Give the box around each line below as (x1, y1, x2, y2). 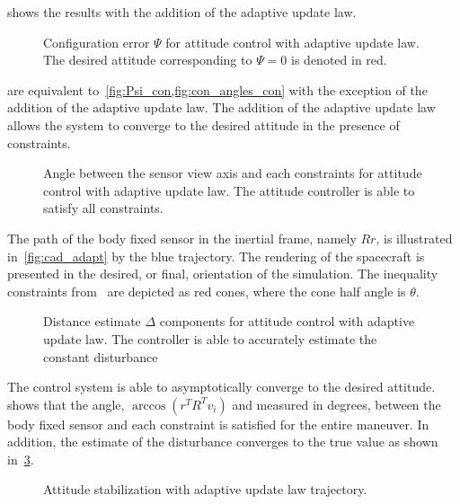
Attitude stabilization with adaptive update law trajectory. (43, 480, 367, 499)
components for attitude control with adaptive (159, 312, 415, 331)
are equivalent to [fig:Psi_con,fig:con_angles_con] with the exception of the (7, 80, 428, 99)
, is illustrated (376, 228, 453, 247)
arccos (131, 399, 166, 412)
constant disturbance (43, 347, 158, 366)
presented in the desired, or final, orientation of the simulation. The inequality (7, 264, 438, 283)
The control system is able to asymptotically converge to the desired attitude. (7, 377, 436, 396)
